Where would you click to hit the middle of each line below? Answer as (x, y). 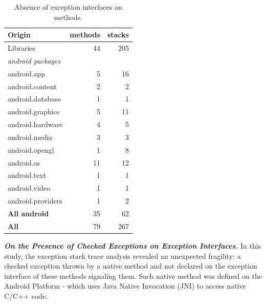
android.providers (35, 201)
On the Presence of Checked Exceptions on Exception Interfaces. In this (133, 245)
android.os (24, 162)
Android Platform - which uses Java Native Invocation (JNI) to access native (125, 286)
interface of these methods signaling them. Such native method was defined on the (133, 276)
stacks (118, 35)
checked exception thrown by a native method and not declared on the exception (131, 266)
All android (28, 213)
